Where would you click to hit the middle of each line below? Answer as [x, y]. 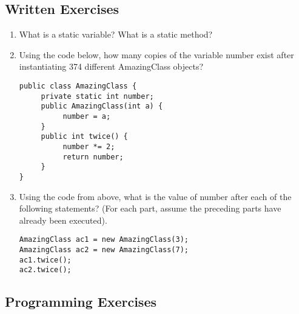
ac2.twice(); [45, 270]
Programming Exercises [81, 302]
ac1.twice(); [45, 260]
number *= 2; [89, 146]
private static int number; [97, 96]
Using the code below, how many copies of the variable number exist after [156, 54]
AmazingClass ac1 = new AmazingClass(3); [104, 240]
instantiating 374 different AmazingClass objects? [111, 66]
